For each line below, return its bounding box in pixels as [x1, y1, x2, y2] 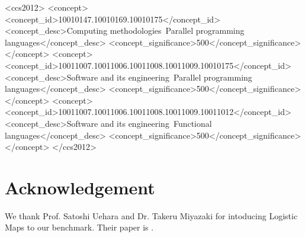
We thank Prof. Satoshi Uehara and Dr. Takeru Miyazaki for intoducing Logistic [5, 209, 298, 222]
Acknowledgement [5, 175, 155, 199]
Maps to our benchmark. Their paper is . [5, 221, 154, 233]
